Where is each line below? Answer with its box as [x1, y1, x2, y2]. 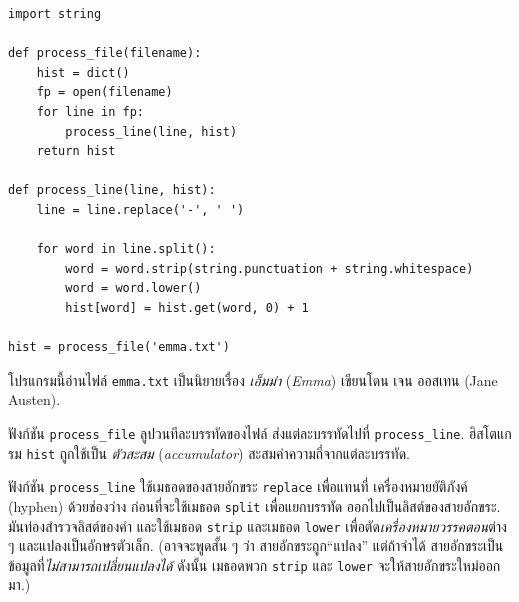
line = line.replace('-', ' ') [36, 202, 245, 217]
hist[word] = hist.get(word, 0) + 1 [65, 300, 309, 315]
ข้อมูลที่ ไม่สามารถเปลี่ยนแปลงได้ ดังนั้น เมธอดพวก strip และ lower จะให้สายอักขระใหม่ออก [8, 554, 501, 575]
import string [8, 7, 102, 21]
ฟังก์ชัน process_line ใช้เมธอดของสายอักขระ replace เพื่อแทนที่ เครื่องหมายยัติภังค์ [8, 476, 468, 497]
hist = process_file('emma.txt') [8, 340, 230, 355]
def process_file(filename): [8, 46, 202, 61]
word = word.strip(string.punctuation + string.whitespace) [65, 261, 474, 276]
